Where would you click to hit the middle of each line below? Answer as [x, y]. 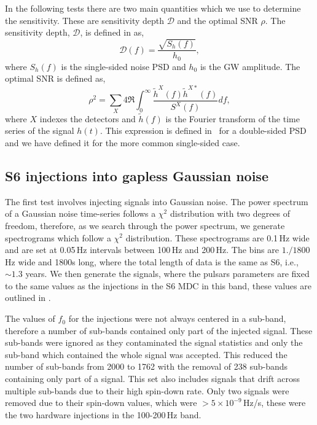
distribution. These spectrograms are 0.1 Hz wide [217, 237]
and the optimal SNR [217, 20]
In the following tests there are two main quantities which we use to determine [153, 8]
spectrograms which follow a [58, 237]
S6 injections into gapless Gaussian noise [137, 175]
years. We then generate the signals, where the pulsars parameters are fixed [167, 274]
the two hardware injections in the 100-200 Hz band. [103, 414]
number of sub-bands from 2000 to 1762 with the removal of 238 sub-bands [147, 366]
